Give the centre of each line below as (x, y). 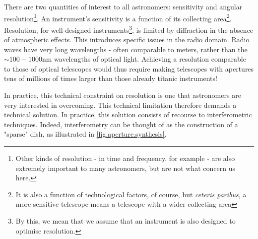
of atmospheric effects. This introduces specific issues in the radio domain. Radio (127, 40)
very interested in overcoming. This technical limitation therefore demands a (120, 105)
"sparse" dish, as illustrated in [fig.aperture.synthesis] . (85, 134)
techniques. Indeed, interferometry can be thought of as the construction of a (121, 124)
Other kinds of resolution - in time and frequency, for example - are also (125, 158)
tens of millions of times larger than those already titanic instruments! (111, 78)
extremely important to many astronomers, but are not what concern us (126, 168)
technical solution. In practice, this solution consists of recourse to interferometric (128, 115)
